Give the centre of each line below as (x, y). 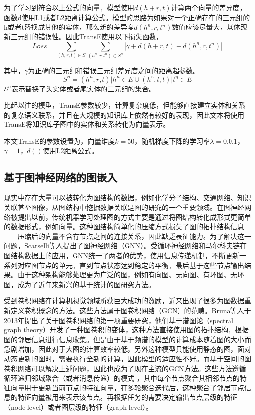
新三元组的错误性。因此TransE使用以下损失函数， (84, 37)
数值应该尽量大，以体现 (210, 27)
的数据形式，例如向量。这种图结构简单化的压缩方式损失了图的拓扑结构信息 (124, 226)
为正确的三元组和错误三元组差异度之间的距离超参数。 (114, 71)
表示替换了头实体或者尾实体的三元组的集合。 (84, 88)
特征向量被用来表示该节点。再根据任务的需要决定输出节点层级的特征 (127, 397)
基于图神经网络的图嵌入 (61, 177)
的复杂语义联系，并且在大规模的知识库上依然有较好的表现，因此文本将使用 (124, 114)
